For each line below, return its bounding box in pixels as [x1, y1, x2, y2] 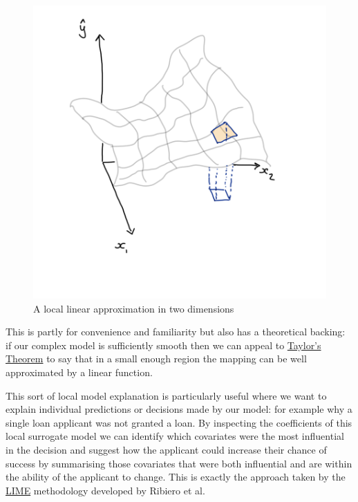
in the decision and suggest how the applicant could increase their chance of [6, 442, 327, 456]
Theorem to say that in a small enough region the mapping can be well [6, 351, 307, 366]
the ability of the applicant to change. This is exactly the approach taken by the [6, 470, 346, 484]
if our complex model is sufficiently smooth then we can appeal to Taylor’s [6, 337, 321, 352]
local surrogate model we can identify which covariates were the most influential [6, 429, 344, 443]
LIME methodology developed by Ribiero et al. [6, 483, 205, 497]
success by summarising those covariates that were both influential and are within [6, 456, 352, 470]
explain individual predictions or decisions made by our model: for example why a [6, 402, 352, 416]
